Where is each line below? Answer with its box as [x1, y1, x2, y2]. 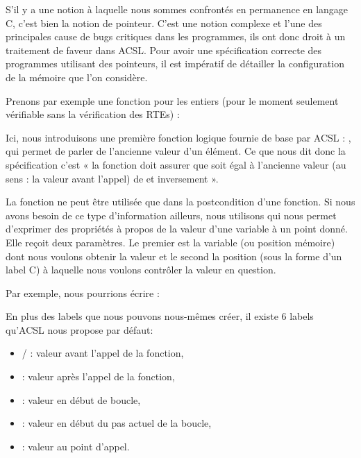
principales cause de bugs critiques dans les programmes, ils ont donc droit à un [6, 29, 346, 44]
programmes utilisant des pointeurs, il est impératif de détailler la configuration [6, 56, 344, 71]
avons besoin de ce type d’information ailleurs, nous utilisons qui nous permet [6, 207, 337, 222]
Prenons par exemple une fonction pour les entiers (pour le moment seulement [6, 93, 339, 108]
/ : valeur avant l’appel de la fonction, [22, 346, 184, 360]
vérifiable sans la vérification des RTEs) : [6, 107, 180, 121]
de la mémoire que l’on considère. [6, 69, 148, 84]
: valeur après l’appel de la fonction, [22, 369, 175, 384]
